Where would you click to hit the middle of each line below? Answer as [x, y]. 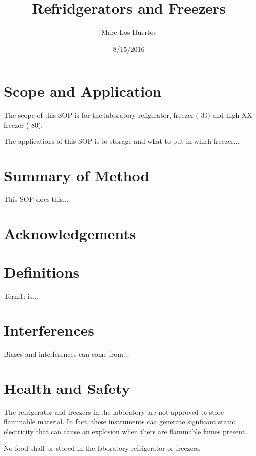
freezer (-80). [24, 124]
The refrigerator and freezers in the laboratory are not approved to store [114, 412]
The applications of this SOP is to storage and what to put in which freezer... [122, 141]
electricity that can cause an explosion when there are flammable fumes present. [126, 431]
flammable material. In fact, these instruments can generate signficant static [120, 422]
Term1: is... [21, 296]
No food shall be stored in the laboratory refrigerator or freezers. [102, 448]
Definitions [42, 272]
